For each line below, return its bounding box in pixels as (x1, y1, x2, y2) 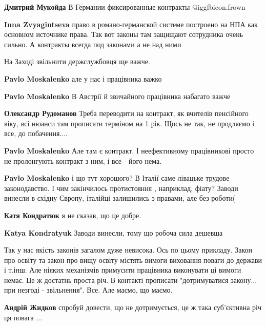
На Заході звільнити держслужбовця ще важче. (4, 56, 150, 67)
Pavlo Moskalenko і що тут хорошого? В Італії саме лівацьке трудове (4, 172, 230, 183)
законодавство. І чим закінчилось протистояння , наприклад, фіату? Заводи (4, 182, 238, 193)
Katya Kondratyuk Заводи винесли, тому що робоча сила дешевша (4, 227, 223, 238)
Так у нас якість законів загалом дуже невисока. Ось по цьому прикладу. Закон (4, 244, 253, 255)
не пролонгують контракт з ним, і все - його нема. (4, 155, 162, 166)
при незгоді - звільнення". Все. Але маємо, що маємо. (4, 284, 173, 295)
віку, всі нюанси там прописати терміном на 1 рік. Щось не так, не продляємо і (4, 118, 255, 128)
